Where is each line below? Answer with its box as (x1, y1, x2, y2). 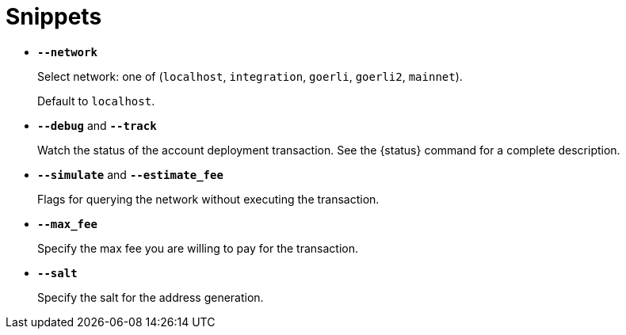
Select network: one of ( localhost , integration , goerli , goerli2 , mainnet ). (37, 69, 463, 83)
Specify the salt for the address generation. (37, 290, 264, 304)
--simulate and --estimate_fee (37, 167, 223, 181)
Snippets (6, 3, 102, 30)
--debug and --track (37, 118, 157, 132)
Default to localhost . (37, 93, 155, 108)
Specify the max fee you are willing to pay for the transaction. (37, 241, 358, 255)
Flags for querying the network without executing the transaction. (37, 192, 380, 206)
